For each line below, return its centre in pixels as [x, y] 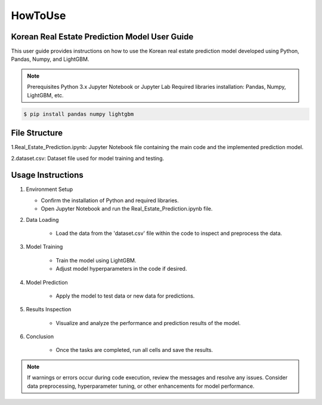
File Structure [37, 133]
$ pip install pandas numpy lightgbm [79, 114]
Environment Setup [49, 189]
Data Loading [42, 219]
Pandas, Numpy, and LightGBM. [50, 59]
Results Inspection [49, 310]
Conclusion [40, 336]
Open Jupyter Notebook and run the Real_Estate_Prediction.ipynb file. [127, 209]
